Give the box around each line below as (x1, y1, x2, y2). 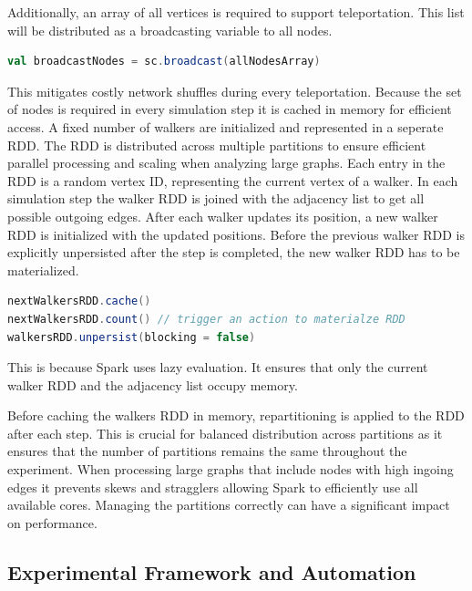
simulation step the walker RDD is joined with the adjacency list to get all (7, 189, 425, 208)
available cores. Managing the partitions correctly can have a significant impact (7, 495, 450, 514)
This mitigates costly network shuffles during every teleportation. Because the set (7, 81, 462, 100)
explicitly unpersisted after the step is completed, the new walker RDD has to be (7, 243, 460, 262)
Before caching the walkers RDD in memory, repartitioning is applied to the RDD (7, 406, 465, 425)
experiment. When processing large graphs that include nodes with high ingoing (7, 460, 454, 479)
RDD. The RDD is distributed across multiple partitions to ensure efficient (7, 135, 426, 154)
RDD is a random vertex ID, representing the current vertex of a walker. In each (7, 171, 458, 190)
